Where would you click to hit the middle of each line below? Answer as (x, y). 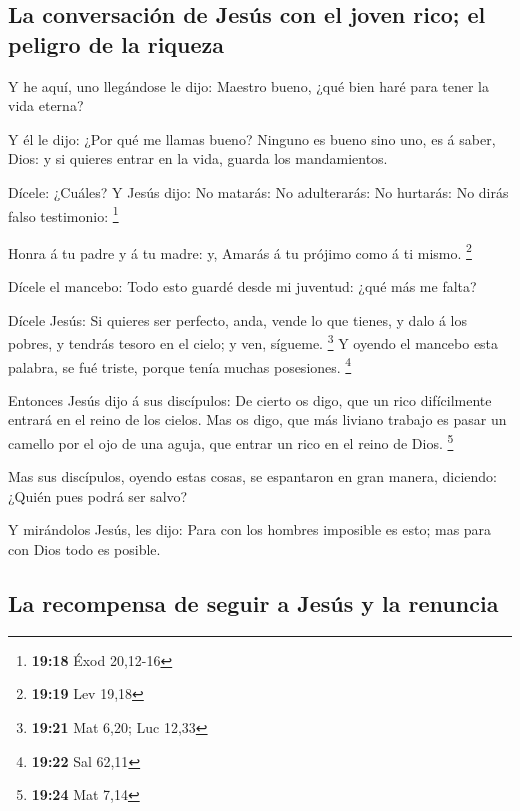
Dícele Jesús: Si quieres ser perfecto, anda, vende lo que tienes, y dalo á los (238, 319)
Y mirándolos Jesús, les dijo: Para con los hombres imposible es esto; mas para (250, 529)
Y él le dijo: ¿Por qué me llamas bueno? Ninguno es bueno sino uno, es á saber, (252, 138)
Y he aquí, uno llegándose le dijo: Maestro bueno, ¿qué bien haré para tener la (248, 85)
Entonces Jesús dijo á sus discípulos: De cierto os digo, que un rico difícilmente (250, 399)
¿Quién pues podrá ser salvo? (98, 495)
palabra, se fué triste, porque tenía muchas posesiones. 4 (180, 365)
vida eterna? (46, 105)
